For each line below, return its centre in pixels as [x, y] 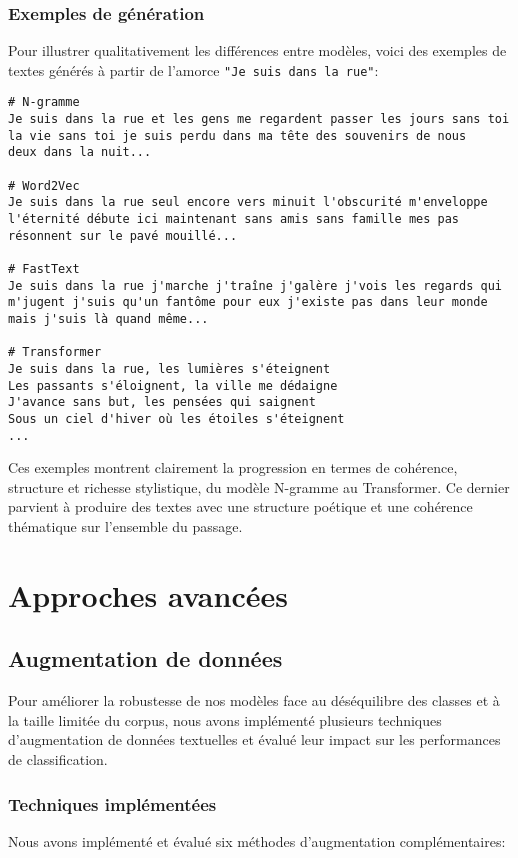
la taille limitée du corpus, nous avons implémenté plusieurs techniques [225, 719]
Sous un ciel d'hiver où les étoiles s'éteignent [176, 418]
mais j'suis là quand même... [108, 319]
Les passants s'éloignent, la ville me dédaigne [173, 385]
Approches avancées [148, 594]
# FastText [44, 269]
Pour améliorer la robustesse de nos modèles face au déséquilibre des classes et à [254, 700]
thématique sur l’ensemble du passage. [125, 526]
